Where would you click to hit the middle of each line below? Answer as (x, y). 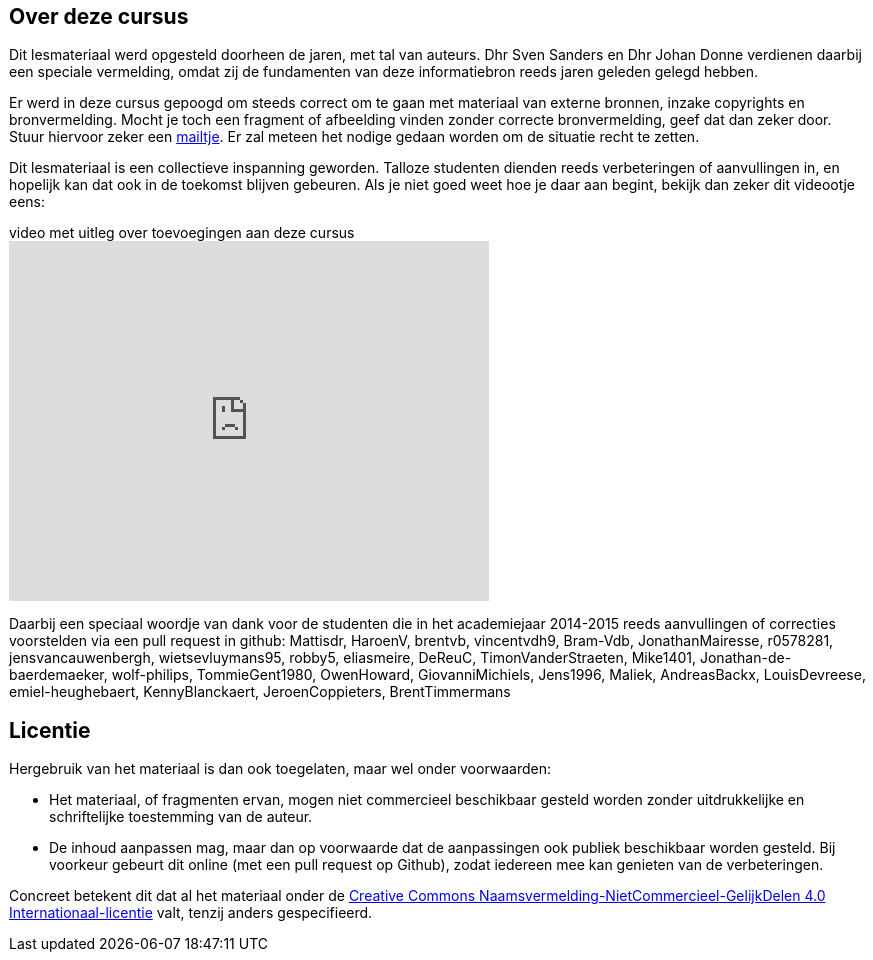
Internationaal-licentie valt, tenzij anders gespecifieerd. (191, 913)
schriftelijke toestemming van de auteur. (181, 817)
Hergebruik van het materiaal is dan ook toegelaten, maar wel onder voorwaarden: (280, 769)
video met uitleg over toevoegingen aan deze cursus (182, 233)
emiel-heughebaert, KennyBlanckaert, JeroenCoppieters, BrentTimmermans (260, 692)
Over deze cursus (99, 16)
